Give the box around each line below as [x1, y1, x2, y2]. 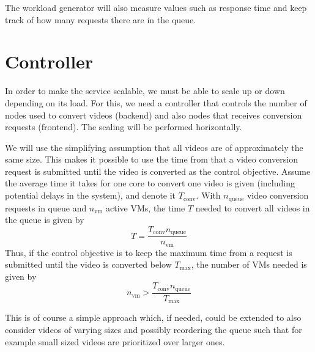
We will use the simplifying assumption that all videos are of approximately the [5, 141, 303, 153]
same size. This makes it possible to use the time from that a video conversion [5, 153, 298, 166]
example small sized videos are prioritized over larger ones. [5, 335, 225, 348]
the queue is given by [5, 213, 84, 226]
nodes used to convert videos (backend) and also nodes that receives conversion [5, 108, 302, 121]
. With [196, 189, 221, 202]
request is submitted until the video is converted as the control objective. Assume [5, 164, 311, 177]
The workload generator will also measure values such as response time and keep [5, 1, 307, 13]
